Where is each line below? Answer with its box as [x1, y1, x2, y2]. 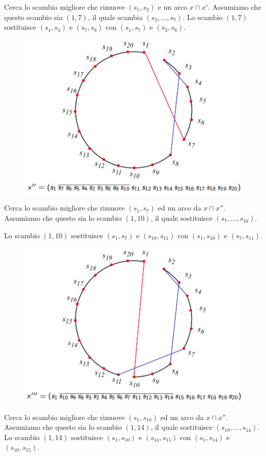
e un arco [158, 2, 187, 12]
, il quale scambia [88, 11, 143, 22]
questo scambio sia [4, 11, 63, 22]
